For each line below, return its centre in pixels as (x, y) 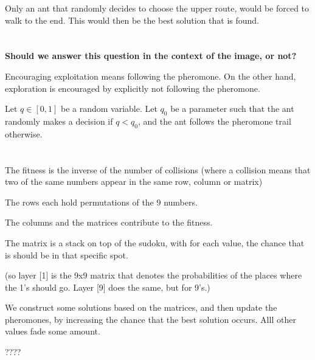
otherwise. (24, 133)
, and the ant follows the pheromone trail (215, 121)
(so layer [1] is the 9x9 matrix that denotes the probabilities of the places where (154, 275)
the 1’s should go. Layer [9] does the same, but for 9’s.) (108, 287)
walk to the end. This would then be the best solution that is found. (132, 20)
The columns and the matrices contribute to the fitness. (109, 222)
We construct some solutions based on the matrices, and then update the (141, 307)
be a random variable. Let (109, 109)
